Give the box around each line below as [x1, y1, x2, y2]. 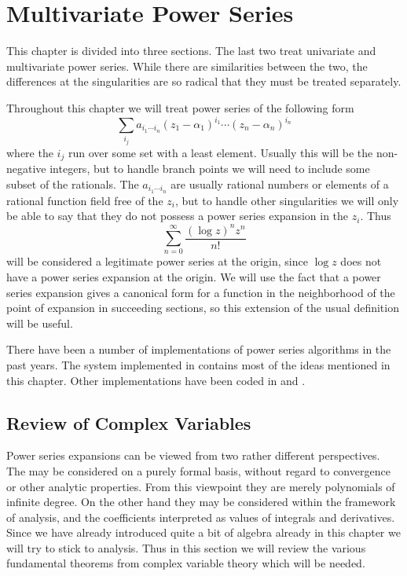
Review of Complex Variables [6, 410, 251, 435]
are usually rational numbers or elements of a [170, 176, 389, 193]
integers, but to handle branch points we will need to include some [49, 160, 370, 177]
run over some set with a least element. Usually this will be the [68, 144, 373, 160]
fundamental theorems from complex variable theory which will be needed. [6, 555, 365, 571]
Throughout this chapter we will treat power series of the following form [6, 99, 354, 116]
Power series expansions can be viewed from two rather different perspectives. [6, 447, 380, 464]
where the [6, 144, 53, 160]
